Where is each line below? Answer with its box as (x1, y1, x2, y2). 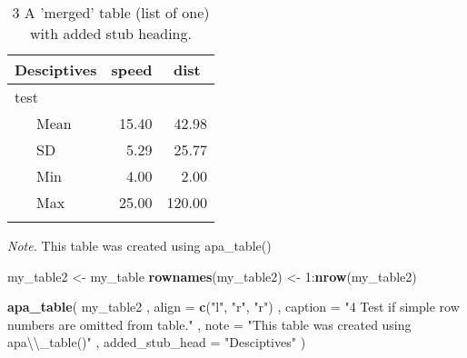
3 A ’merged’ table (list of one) (12, 2, 210, 23)
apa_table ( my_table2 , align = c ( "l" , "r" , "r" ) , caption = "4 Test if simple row (7, 297, 460, 316)
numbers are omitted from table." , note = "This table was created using (7, 314, 412, 333)
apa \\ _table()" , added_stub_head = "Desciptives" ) (7, 333, 306, 352)
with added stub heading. (30, 23, 192, 44)
